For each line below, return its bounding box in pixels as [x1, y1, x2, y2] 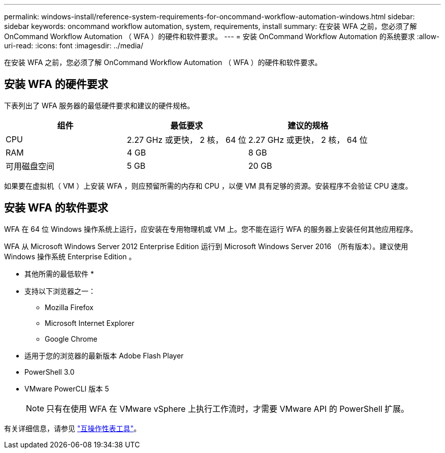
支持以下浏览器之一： [24, 286, 96, 295]
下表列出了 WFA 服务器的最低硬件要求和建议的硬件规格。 [4, 101, 195, 110]
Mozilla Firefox [45, 303, 93, 312]
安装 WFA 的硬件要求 [4, 78, 108, 91]
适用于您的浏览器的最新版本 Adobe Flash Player [24, 351, 184, 360]
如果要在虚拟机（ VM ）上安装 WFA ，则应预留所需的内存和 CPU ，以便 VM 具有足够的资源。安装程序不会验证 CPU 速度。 [4, 181, 412, 190]
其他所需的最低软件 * [24, 269, 94, 278]
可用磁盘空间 [6, 161, 55, 171]
